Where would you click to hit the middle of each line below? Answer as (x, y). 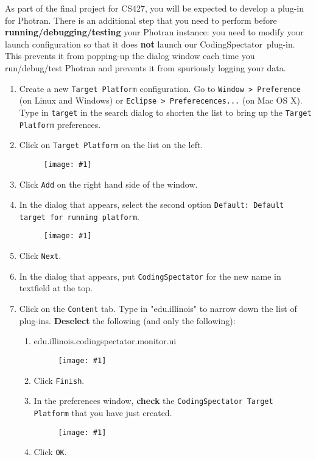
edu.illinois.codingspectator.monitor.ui (105, 341)
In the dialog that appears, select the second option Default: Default (152, 204)
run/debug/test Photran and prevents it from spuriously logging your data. (146, 67)
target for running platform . (79, 216)
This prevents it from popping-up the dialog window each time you (130, 56)
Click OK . (50, 452)
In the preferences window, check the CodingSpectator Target (153, 401)
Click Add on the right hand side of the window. (108, 184)
